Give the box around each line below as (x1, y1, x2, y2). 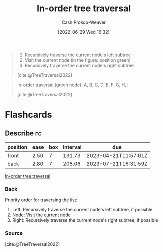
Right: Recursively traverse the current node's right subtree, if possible (12, 217, 158, 223)
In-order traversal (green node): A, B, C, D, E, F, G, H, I (17, 82, 129, 88)
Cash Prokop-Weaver (61, 19, 106, 25)
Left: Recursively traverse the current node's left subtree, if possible (12, 207, 153, 213)
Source (5, 230, 23, 237)
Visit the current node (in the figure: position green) (24, 57, 131, 63)
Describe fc (5, 129, 42, 137)
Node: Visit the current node (12, 212, 71, 218)
